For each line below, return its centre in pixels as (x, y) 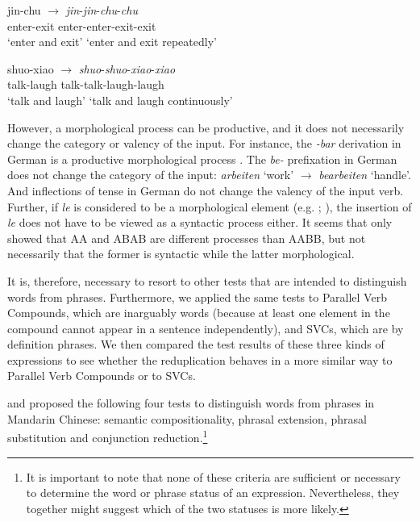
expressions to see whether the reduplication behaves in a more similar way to (200, 359)
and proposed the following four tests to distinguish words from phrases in (191, 403)
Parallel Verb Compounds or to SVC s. (102, 376)
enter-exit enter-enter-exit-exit (82, 25)
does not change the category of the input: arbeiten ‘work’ (151, 175)
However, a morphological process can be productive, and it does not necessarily (206, 127)
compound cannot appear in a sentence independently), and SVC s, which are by (206, 328)
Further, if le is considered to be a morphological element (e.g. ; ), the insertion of (210, 206)
